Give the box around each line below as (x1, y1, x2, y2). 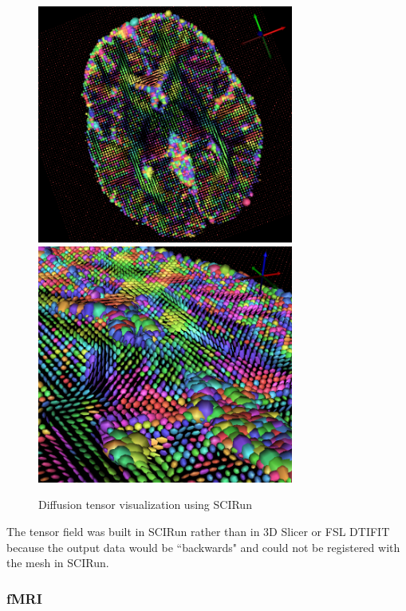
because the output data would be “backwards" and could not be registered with (6, 538, 400, 555)
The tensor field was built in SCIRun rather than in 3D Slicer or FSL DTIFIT (6, 522, 390, 539)
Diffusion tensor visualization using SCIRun (38, 496, 252, 513)
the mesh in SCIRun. (6, 554, 109, 571)
